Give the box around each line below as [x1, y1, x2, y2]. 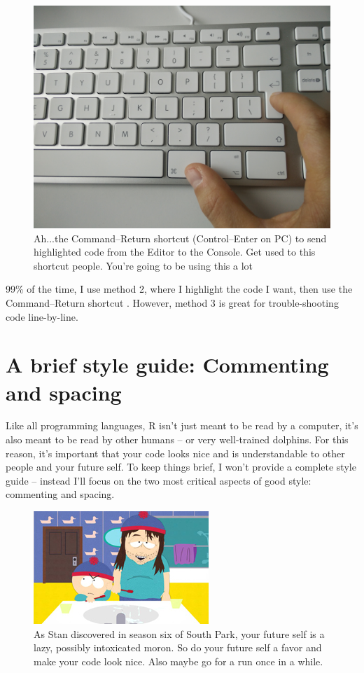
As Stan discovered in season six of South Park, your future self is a [34, 626, 325, 641]
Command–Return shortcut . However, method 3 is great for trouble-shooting [6, 295, 339, 310]
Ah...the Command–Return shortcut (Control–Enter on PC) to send [34, 230, 327, 245]
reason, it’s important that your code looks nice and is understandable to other [6, 445, 345, 460]
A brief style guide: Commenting [6, 350, 329, 379]
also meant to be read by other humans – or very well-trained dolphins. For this [6, 432, 349, 447]
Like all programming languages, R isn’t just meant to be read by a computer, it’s [6, 418, 358, 433]
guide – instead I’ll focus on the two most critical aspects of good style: [6, 473, 311, 487]
